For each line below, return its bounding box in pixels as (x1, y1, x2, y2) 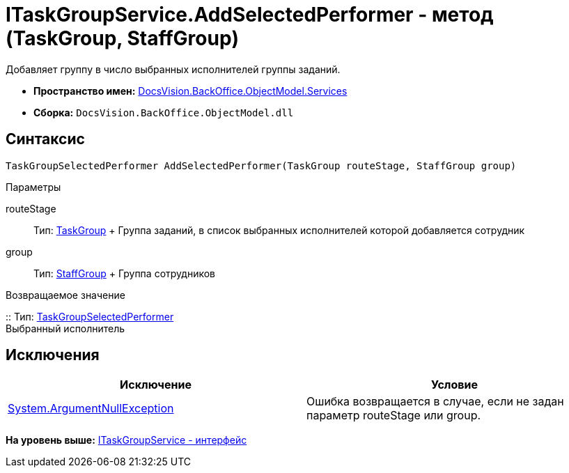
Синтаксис (6, 130, 85, 148)
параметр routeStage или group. (306, 408, 481, 423)
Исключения (6, 346, 100, 364)
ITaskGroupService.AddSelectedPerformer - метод (6, 3, 494, 26)
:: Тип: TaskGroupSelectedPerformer (6, 310, 174, 323)
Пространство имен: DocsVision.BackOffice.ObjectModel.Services (33, 84, 348, 97)
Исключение (120, 378, 192, 392)
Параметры (6, 180, 61, 193)
